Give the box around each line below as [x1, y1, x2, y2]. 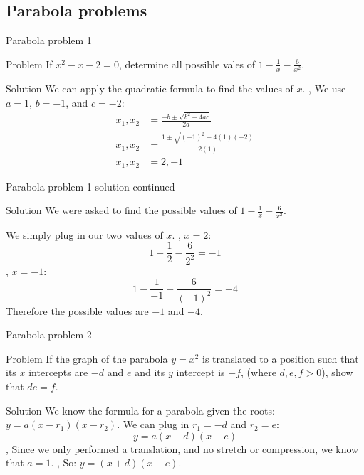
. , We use [302, 80, 346, 95]
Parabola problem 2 [6, 327, 92, 342]
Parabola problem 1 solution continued [6, 178, 175, 193]
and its [135, 365, 165, 380]
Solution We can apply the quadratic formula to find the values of [6, 80, 293, 95]
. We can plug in [117, 417, 189, 432]
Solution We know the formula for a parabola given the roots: [6, 402, 275, 417]
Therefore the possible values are [6, 303, 149, 318]
